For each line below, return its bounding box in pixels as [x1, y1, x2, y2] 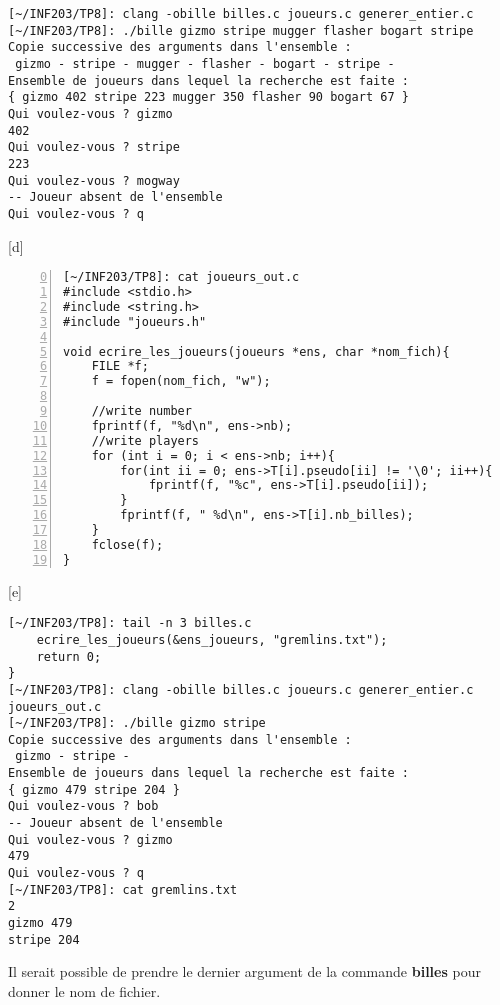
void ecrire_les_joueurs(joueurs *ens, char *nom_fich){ [63, 344, 450, 359]
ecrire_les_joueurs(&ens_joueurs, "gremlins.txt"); [36, 632, 388, 647]
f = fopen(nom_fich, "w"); [91, 374, 271, 389]
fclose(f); [91, 537, 164, 552]
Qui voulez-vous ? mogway [8, 173, 180, 188]
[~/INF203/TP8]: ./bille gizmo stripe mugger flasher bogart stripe [8, 23, 474, 38]
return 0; [36, 649, 102, 664]
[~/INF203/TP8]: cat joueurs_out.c [63, 270, 300, 285]
